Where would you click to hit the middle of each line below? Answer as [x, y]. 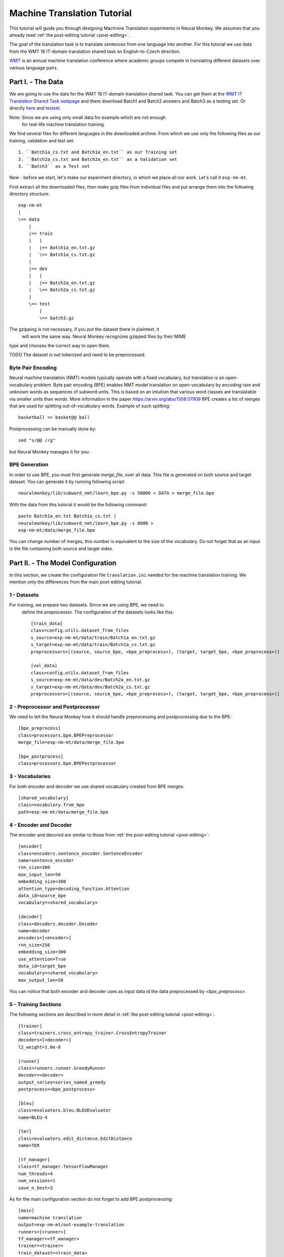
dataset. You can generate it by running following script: [67, 482]
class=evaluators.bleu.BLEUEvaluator [65, 1110]
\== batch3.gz [57, 318]
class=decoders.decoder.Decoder [58, 924]
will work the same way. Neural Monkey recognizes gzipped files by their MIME [104, 336]
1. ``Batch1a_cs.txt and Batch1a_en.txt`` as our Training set [98, 152]
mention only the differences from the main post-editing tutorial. [76, 582]
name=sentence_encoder [46, 861]
